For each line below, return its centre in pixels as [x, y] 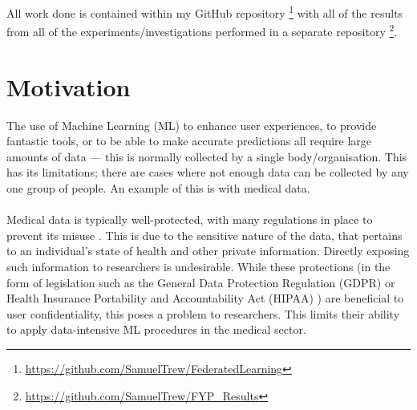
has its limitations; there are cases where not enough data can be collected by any [208, 172]
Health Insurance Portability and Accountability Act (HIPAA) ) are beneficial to [205, 298]
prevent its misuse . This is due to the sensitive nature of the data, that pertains [204, 235]
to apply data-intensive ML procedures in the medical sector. [156, 329]
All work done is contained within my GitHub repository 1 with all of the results [205, 12]
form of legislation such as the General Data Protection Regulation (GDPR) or [201, 282]
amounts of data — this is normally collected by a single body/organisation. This [207, 156]
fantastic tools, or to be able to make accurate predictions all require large [189, 141]
